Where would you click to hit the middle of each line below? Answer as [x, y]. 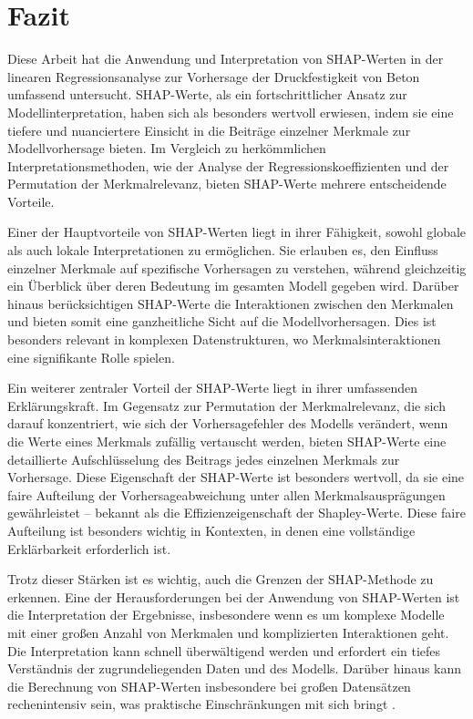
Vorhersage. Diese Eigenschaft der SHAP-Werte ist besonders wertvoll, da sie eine [236, 477]
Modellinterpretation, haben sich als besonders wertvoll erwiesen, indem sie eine [231, 112]
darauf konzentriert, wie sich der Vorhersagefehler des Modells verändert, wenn [228, 423]
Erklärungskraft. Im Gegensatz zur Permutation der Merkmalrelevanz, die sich [226, 405]
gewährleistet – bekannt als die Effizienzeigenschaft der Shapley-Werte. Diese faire [236, 513]
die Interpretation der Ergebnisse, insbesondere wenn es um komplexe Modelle [226, 615]
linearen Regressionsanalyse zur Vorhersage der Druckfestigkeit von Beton [214, 76]
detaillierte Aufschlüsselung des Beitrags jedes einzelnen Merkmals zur [204, 459]
